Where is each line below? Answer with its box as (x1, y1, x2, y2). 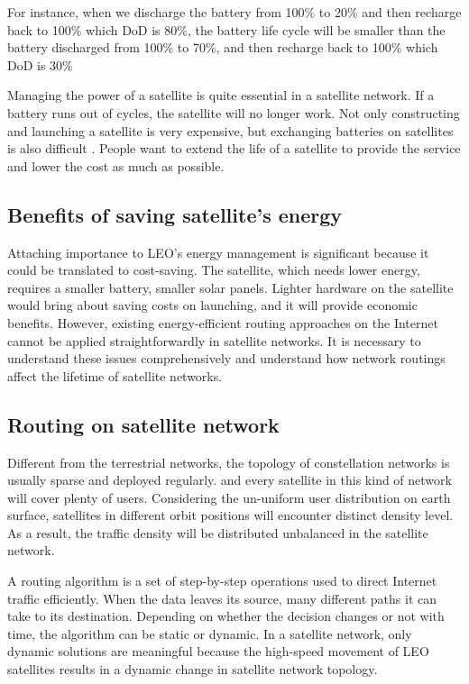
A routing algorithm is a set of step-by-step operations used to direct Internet (7, 571, 437, 590)
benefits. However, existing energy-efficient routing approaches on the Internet (7, 313, 438, 332)
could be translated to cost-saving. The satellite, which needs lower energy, (7, 260, 420, 279)
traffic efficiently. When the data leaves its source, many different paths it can (7, 588, 437, 607)
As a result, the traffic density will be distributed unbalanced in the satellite (7, 523, 428, 542)
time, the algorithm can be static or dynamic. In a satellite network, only (7, 624, 412, 643)
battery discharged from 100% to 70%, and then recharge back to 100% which (7, 38, 438, 57)
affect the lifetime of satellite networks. (7, 366, 223, 385)
